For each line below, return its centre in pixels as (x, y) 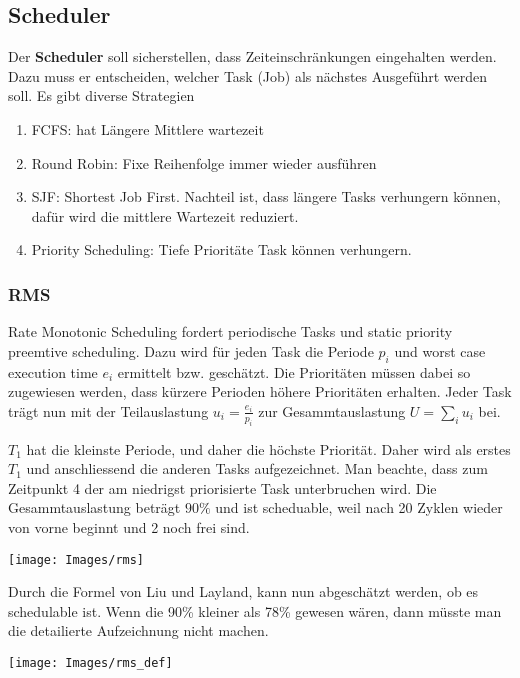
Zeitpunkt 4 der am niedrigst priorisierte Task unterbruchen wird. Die (222, 487)
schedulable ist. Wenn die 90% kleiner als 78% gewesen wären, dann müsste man (255, 610)
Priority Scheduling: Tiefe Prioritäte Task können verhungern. (221, 249)
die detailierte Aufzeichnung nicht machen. (138, 630)
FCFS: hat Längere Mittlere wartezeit (147, 128)
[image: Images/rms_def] (90, 662)
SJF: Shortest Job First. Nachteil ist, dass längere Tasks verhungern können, (266, 196)
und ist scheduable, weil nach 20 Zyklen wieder (359, 507)
